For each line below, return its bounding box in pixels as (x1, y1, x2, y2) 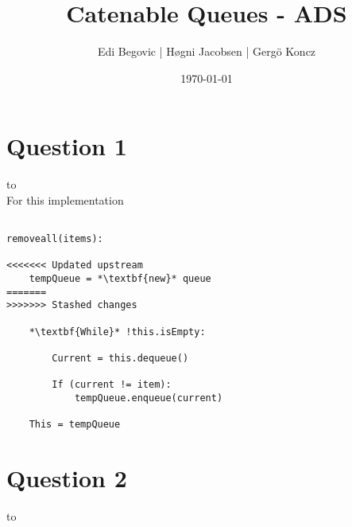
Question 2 (6, 462, 127, 494)
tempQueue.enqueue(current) (74, 392, 223, 404)
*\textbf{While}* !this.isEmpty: (29, 326, 206, 338)
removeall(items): (6, 233, 103, 245)
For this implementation (6, 191, 124, 208)
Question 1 (6, 130, 127, 162)
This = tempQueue (29, 419, 121, 431)
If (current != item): (52, 379, 172, 391)
